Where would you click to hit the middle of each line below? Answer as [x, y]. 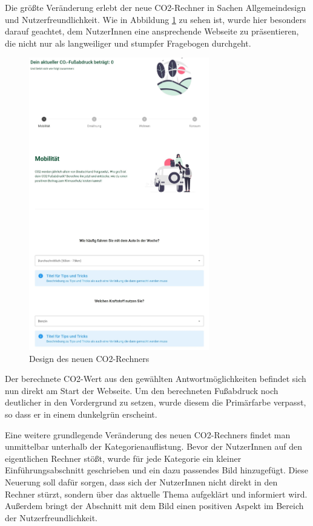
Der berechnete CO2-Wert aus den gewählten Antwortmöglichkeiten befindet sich [156, 379]
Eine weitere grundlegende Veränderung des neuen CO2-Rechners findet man [148, 434]
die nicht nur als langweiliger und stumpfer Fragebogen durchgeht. [128, 43]
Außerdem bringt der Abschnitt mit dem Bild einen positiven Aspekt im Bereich [154, 506]
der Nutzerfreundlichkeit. [51, 517]
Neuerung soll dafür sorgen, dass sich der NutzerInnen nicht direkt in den [141, 482]
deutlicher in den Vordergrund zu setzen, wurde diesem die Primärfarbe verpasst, [156, 402]
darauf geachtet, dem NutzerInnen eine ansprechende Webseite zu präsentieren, [152, 31]
